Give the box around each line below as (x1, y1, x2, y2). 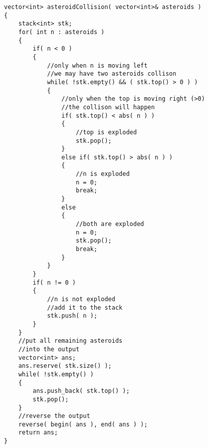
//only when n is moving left (47, 62, 148, 69)
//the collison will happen (61, 103, 155, 111)
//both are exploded (76, 220, 144, 228)
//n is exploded (76, 170, 130, 178)
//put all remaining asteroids (18, 337, 123, 345)
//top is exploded (76, 128, 137, 136)
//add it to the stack (47, 304, 123, 311)
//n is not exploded (47, 295, 115, 303)
